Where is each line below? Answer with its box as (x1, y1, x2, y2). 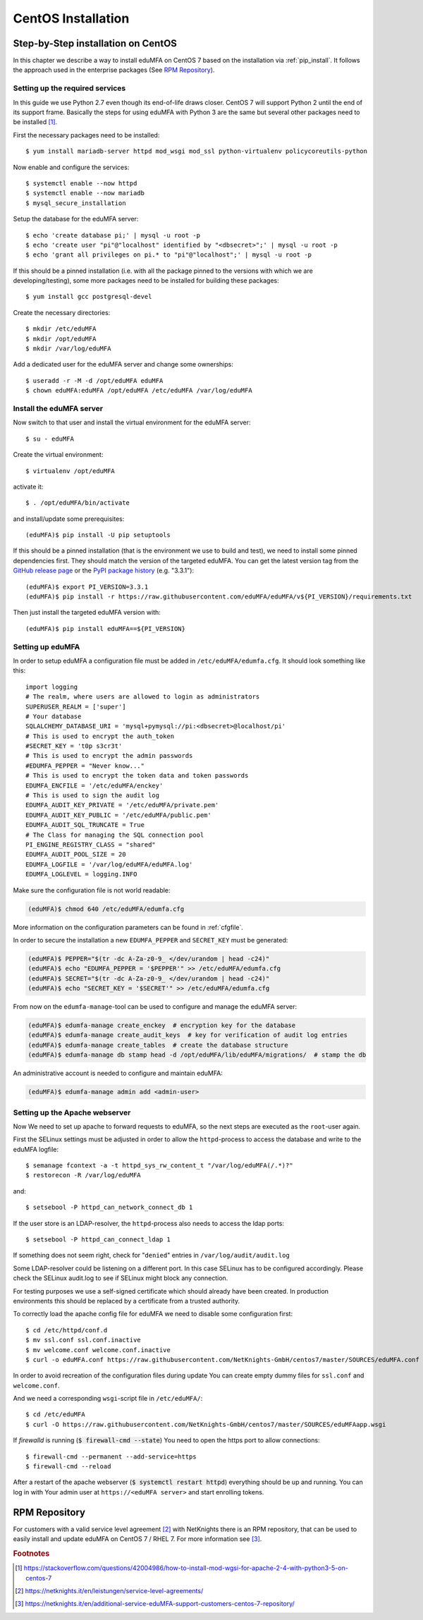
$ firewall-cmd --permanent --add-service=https (25, 1452, 197, 1461)
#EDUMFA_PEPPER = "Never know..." (25, 761, 145, 770)
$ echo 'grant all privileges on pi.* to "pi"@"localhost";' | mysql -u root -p (25, 251, 312, 259)
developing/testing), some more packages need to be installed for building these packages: (13, 276, 280, 285)
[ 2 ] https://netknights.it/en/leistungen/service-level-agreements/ (15, 1586, 204, 1595)
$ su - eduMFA (25, 434, 74, 443)
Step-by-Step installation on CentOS (13, 37, 178, 49)
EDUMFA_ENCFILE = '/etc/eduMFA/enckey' (25, 781, 164, 790)
